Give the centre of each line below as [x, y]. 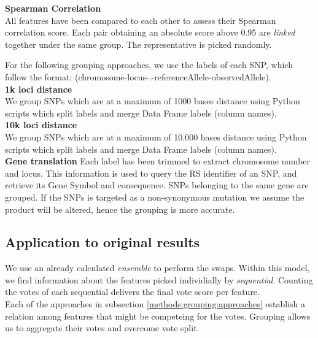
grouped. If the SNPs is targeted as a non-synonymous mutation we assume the [155, 197]
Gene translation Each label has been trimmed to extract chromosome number [158, 161]
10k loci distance [41, 125]
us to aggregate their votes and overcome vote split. [102, 328]
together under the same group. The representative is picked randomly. [138, 44]
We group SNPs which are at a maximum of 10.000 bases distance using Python [156, 136]
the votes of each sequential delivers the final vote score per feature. [132, 292]
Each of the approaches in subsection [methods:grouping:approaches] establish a [155, 304]
